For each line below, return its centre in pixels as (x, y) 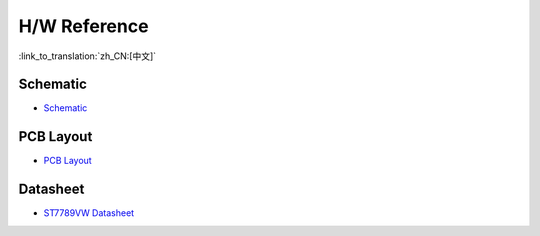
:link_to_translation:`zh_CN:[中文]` (87, 56)
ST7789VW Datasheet (89, 213)
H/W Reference (83, 26)
